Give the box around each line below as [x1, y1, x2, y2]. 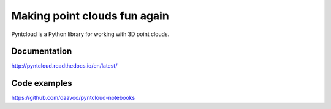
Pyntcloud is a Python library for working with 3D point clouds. [11, 30, 170, 38]
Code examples [11, 78, 72, 88]
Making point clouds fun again [11, 9, 170, 23]
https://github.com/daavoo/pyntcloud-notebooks [11, 94, 135, 102]
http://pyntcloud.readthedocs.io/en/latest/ [11, 62, 118, 69]
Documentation [11, 46, 72, 57]
